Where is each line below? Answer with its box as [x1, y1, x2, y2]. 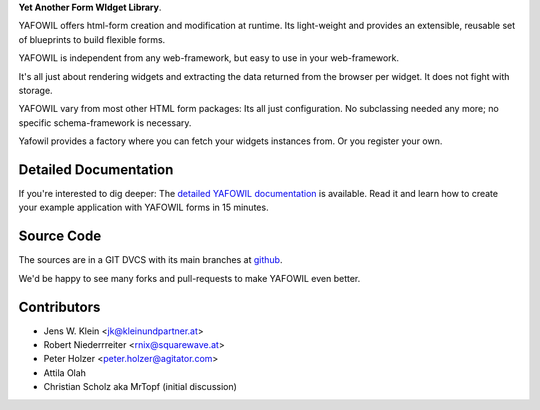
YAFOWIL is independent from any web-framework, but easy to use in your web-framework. [18, 52, 400, 64]
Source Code [18, 228, 102, 245]
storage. [18, 84, 54, 96]
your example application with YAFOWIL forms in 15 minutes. [18, 201, 269, 214]
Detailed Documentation [18, 161, 174, 178]
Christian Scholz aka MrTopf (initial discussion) [43, 381, 237, 393]
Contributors [18, 298, 101, 315]
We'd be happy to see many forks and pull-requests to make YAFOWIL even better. [18, 272, 361, 284]
